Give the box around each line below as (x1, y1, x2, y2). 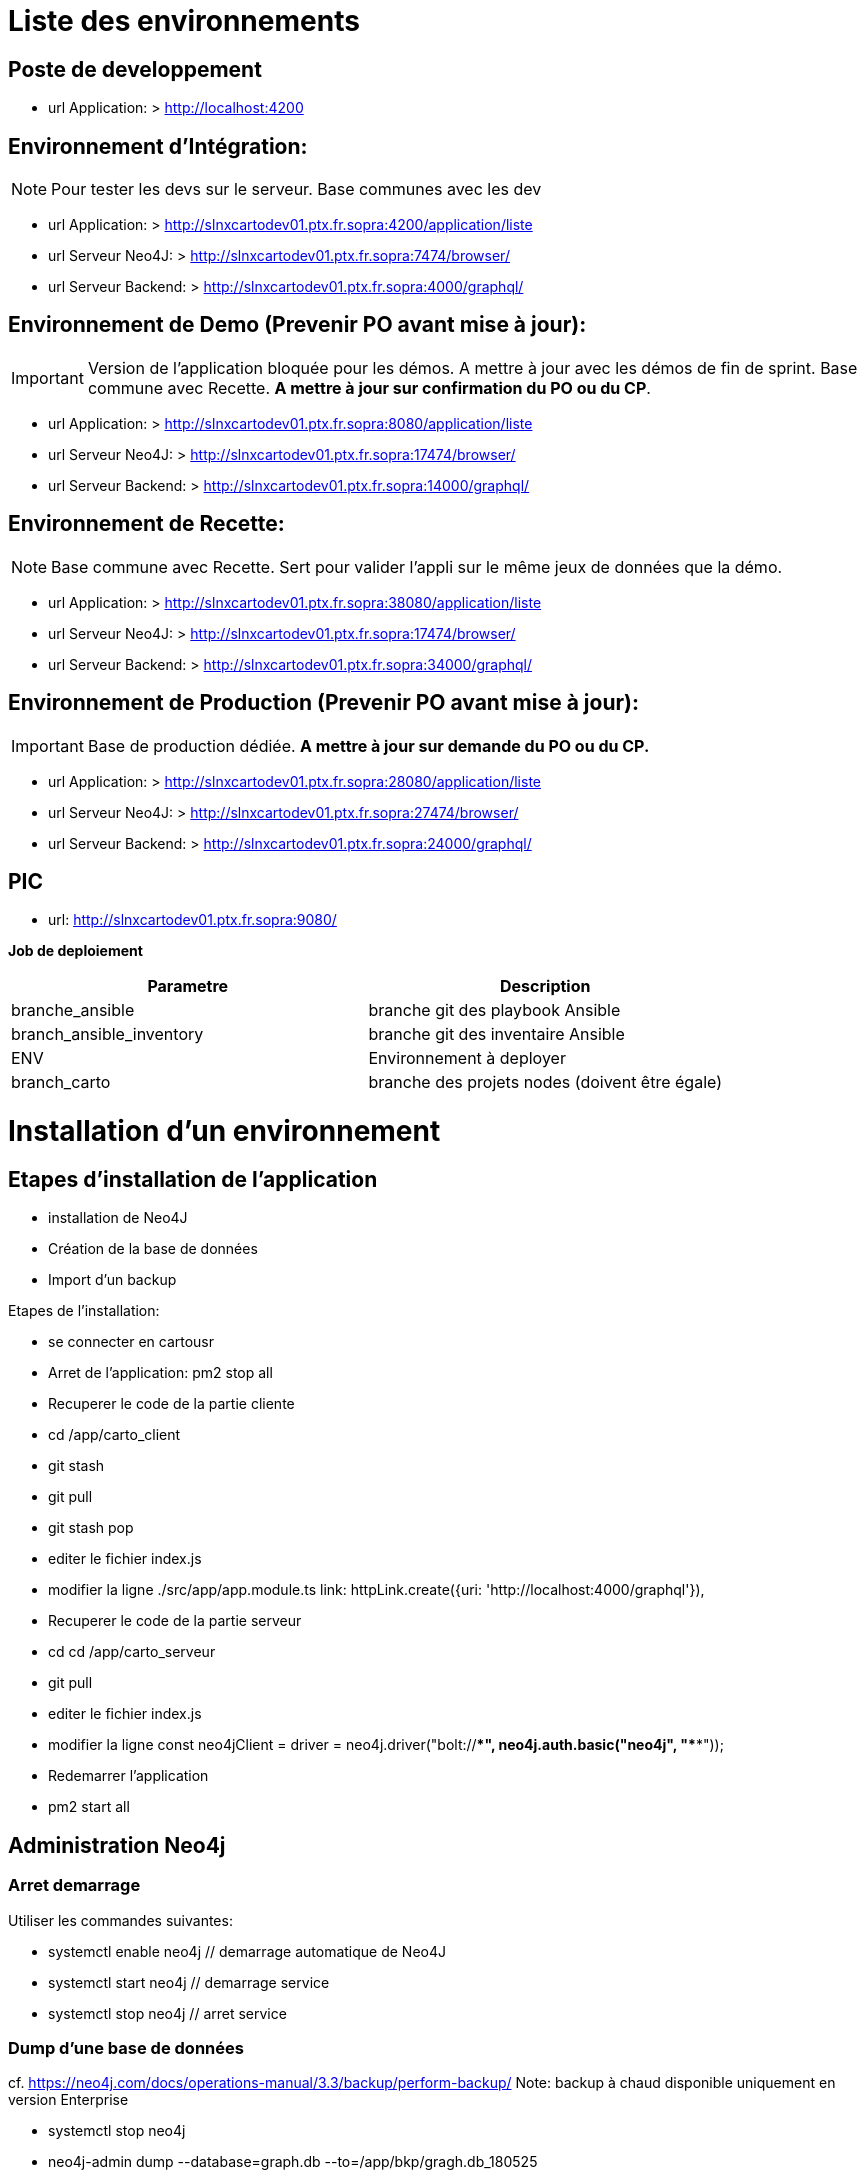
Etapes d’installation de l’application (8, 1166, 378, 1192)
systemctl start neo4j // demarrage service (48, 1973, 330, 1991)
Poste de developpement (8, 56, 262, 82)
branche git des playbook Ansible (368, 1000, 621, 1021)
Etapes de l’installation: (8, 1302, 160, 1320)
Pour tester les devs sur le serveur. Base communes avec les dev (51, 179, 542, 200)
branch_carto (11, 1072, 111, 1093)
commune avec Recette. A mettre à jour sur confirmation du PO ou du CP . (87, 377, 651, 398)
